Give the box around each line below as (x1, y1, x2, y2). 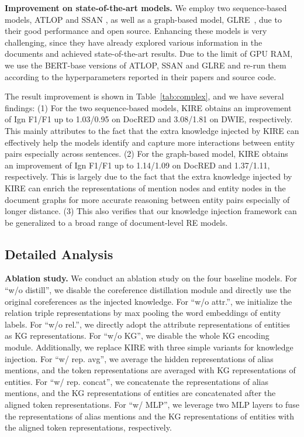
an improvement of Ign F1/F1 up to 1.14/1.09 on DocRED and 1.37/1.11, (5, 159, 270, 171)
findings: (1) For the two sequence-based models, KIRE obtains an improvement (5, 101, 292, 113)
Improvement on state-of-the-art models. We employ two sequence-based (5, 2, 287, 13)
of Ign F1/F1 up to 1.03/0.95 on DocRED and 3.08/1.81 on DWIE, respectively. (5, 113, 293, 125)
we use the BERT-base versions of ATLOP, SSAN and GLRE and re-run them (5, 59, 286, 71)
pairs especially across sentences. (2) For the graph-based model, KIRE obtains (5, 147, 288, 160)
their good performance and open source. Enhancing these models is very (5, 25, 267, 37)
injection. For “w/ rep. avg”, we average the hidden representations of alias (5, 352, 274, 364)
